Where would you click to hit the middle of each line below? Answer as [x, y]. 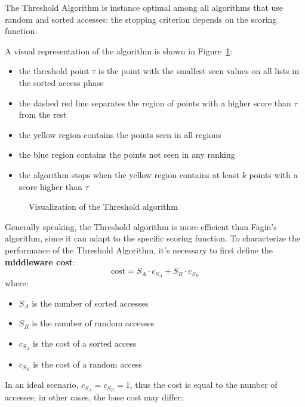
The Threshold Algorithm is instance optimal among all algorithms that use [144, 7]
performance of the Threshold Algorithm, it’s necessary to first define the [139, 250]
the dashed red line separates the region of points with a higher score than [155, 102]
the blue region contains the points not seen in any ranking [127, 154]
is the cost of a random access [87, 364]
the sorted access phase [61, 82]
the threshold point [54, 71]
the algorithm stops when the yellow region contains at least [129, 174]
